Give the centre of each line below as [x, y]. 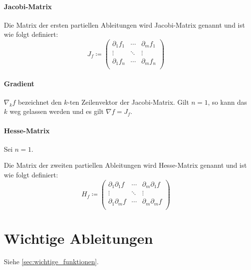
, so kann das [227, 102]
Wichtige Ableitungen [78, 238]
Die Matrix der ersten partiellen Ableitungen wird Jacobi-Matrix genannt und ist [125, 24]
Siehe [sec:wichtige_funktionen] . [51, 261]
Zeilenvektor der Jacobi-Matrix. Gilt [135, 102]
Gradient [19, 83]
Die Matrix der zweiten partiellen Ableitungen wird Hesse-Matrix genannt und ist [125, 165]
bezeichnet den [40, 102]
